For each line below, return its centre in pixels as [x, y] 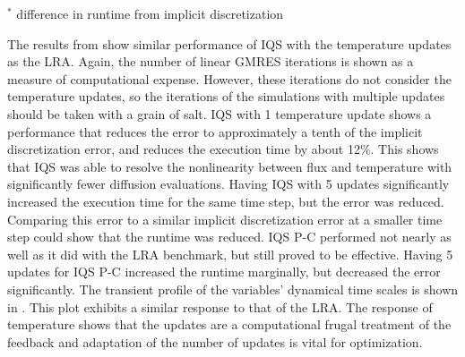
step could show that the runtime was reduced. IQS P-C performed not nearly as [229, 237]
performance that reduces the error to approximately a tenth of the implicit [215, 131]
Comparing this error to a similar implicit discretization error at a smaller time [225, 219]
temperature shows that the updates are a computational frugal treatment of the [229, 324]
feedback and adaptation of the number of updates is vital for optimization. [215, 341]
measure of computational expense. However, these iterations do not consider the [229, 78]
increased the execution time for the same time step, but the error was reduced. [226, 201]
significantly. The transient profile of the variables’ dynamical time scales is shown [233, 289]
